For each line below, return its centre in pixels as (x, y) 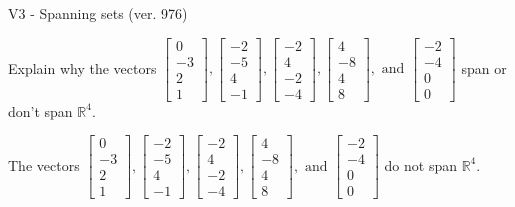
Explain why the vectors (82, 67)
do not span (420, 164)
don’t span (40, 110)
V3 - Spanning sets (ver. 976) (98, 13)
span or (484, 67)
